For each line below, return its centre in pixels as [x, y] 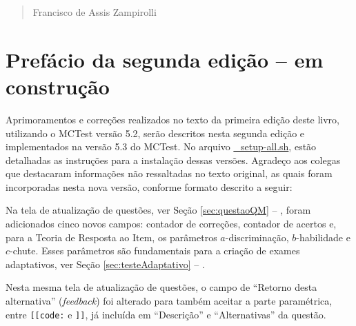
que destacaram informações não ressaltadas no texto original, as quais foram [169, 173]
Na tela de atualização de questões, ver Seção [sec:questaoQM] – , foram [158, 210]
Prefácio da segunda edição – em [165, 59]
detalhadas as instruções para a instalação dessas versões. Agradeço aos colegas [173, 160]
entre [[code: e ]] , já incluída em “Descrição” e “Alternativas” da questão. [166, 314]
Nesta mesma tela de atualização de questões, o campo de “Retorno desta [161, 287]
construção [58, 86]
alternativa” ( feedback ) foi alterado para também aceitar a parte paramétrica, [169, 301]
